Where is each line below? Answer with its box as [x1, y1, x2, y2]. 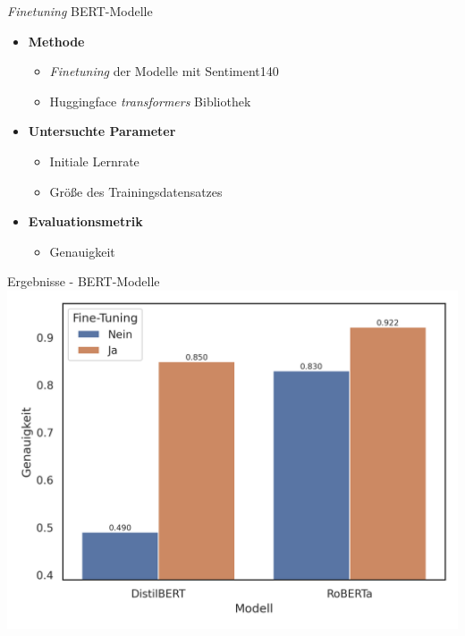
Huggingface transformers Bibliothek [49, 91, 251, 110]
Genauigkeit [49, 242, 115, 260]
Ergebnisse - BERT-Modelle [7, 272, 160, 291]
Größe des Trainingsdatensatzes [49, 182, 223, 200]
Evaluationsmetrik [28, 212, 143, 231]
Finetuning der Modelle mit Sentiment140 [49, 62, 279, 81]
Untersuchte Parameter [28, 122, 176, 140]
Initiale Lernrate [49, 151, 139, 170]
